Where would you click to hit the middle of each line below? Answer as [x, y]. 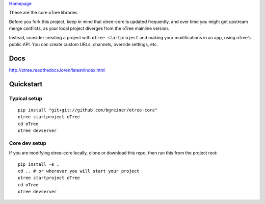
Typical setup [26, 98]
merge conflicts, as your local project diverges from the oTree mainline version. [89, 28]
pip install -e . [39, 164]
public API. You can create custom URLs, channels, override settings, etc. [83, 44]
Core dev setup [28, 143]
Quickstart [26, 84]
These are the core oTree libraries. [44, 13]
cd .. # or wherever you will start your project [79, 171]
